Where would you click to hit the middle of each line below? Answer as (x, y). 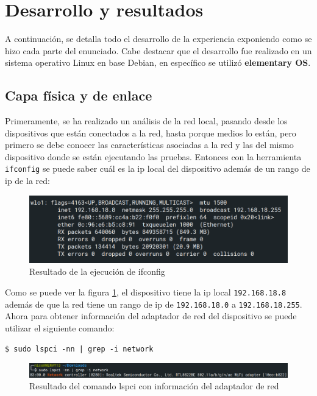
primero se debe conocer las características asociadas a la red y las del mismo (149, 145)
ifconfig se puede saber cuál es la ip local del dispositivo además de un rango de (158, 168)
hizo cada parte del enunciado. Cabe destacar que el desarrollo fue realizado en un (158, 50)
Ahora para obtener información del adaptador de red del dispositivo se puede (151, 316)
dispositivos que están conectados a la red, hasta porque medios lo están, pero (151, 133)
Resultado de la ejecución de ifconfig (97, 271)
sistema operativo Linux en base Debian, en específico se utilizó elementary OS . (158, 62)
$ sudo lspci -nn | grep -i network (79, 349)
